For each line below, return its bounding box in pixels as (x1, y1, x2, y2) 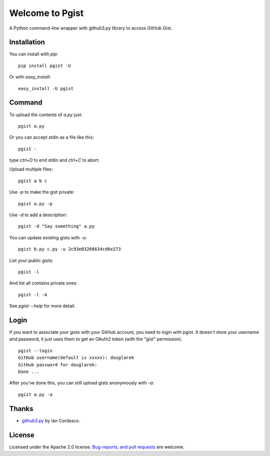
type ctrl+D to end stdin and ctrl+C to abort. (9, 157, 100, 163)
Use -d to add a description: (9, 212, 67, 218)
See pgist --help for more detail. (9, 303, 76, 309)
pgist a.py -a (18, 391, 52, 397)
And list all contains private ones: (9, 280, 77, 286)
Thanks (9, 404, 33, 413)
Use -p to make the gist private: (9, 189, 74, 195)
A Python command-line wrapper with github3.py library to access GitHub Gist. (9, 25, 172, 31)
